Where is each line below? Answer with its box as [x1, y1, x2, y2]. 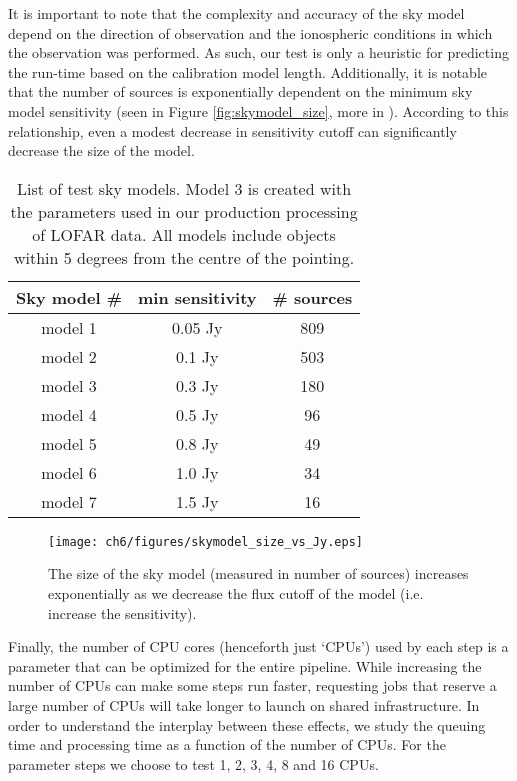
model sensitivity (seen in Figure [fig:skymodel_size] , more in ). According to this [8, 100, 509, 121]
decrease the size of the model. [8, 140, 195, 161]
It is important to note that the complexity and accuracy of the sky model [8, 3, 465, 23]
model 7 [41, 489, 97, 513]
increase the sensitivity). [48, 602, 197, 623]
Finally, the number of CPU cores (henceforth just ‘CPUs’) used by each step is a [8, 636, 509, 657]
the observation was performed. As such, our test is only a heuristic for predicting [8, 42, 509, 63]
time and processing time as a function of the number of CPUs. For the [8, 734, 446, 755]
